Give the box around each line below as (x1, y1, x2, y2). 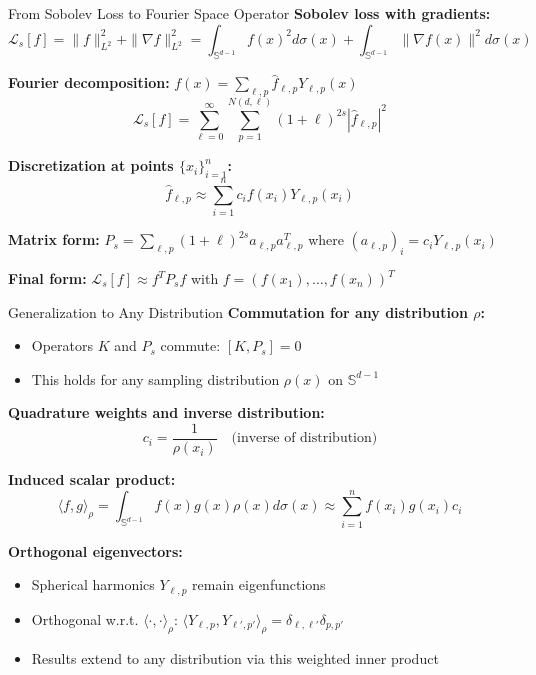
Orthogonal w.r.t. (31, 608, 139, 629)
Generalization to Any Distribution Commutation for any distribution (8, 301, 468, 322)
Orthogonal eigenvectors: (8, 540, 183, 561)
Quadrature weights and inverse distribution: (8, 402, 325, 423)
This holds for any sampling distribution (31, 368, 280, 389)
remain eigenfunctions (192, 574, 326, 595)
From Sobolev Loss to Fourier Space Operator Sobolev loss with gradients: (8, 3, 491, 23)
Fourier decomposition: (8, 72, 170, 93)
